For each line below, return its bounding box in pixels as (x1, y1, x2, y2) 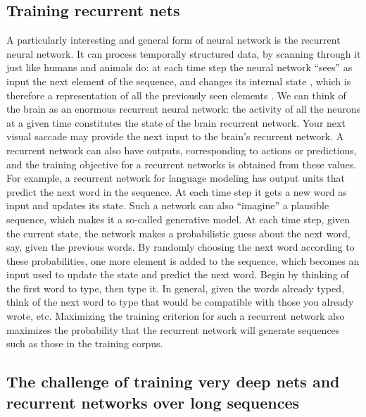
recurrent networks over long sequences (6, 391, 300, 413)
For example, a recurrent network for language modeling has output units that (6, 170, 345, 185)
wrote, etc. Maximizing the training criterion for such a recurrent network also (6, 309, 345, 323)
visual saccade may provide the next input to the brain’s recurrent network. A (6, 129, 344, 144)
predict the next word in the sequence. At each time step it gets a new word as (6, 184, 347, 199)
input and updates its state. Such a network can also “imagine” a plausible (6, 198, 329, 213)
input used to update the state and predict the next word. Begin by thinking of (6, 267, 349, 282)
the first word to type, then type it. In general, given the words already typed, (6, 280, 344, 295)
